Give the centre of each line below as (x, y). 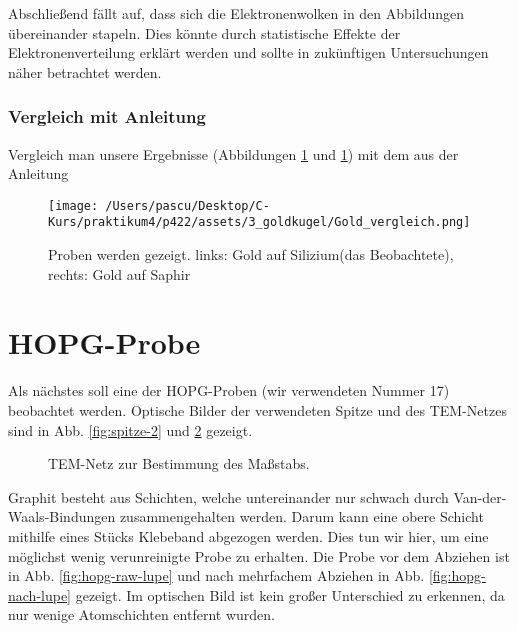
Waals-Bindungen (62, 516)
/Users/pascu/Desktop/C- (187, 205)
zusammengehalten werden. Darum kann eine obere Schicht (301, 516)
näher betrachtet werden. (85, 71)
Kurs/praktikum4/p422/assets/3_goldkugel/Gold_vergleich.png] (259, 222)
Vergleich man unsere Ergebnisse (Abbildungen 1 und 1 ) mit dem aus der (233, 153)
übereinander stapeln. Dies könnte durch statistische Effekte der (204, 32)
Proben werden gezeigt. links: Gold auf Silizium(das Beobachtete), (251, 254)
